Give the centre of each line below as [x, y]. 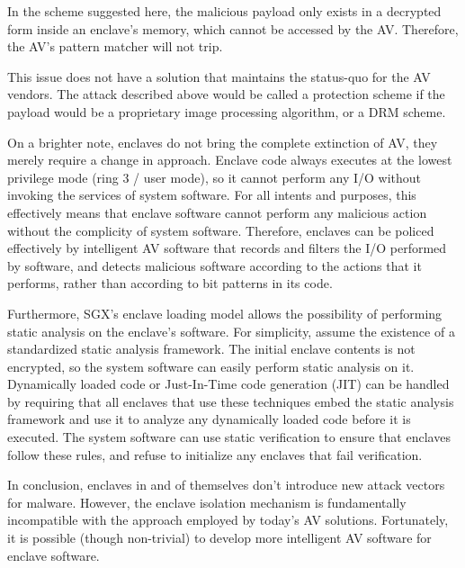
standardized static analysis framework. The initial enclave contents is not [211, 349]
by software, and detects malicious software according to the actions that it [215, 265]
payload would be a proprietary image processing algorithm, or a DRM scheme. [227, 111]
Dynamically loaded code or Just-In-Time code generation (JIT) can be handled [228, 384]
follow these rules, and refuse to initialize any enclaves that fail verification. [215, 454]
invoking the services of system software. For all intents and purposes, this [212, 195]
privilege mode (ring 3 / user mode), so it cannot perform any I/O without [215, 177]
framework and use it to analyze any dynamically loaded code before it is [209, 419]
